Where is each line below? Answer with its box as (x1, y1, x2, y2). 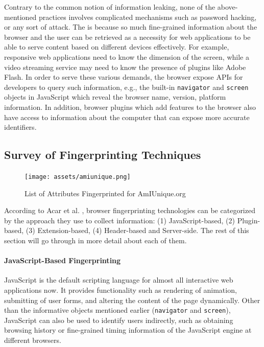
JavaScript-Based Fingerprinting (4, 255, 121, 266)
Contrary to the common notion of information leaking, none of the (4, 2, 215, 12)
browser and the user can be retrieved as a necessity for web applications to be (4, 31, 251, 42)
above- (217, 2, 238, 12)
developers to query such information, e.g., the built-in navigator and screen (4, 81, 249, 92)
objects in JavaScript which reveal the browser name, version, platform (4, 91, 226, 102)
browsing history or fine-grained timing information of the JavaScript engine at (4, 325, 252, 335)
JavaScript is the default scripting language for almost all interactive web (4, 274, 233, 285)
